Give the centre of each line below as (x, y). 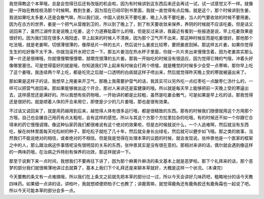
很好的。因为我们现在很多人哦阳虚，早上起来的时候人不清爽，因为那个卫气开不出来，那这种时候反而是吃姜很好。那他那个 (131, 38)
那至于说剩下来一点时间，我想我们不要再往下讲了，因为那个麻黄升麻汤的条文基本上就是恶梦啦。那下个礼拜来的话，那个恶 (131, 161)
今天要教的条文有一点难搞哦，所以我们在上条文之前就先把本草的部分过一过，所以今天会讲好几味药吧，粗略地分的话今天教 (131, 177)
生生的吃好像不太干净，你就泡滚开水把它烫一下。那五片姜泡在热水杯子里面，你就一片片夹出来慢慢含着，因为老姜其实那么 (131, 51)
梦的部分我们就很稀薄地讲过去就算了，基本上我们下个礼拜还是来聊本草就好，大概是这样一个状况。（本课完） (117, 168)
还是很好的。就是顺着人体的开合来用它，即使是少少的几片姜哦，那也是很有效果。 (90, 102)
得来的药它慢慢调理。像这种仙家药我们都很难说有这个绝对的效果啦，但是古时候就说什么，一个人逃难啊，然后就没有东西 (129, 124)
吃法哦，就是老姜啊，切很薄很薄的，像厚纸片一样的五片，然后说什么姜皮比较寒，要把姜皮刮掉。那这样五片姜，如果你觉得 (131, 45)
